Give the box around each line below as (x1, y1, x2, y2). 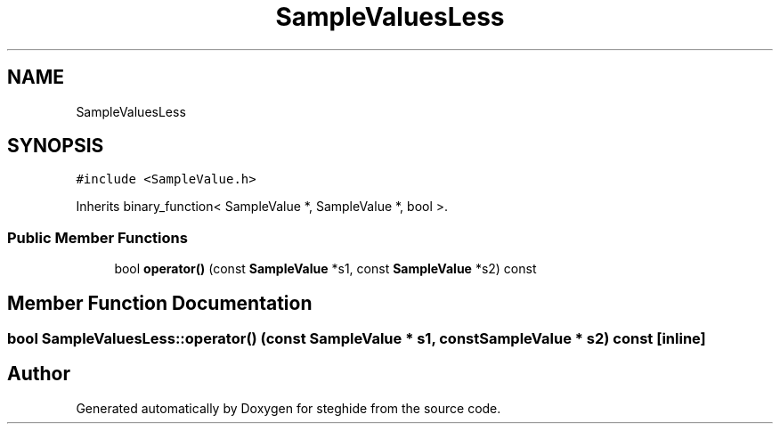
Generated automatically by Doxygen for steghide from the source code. (76, 400, 501, 416)
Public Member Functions (7, 228, 188, 247)
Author (7, 362, 70, 386)
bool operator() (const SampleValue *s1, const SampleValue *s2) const (114, 261, 537, 277)
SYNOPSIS (7, 134, 104, 158)
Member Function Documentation (7, 291, 313, 314)
